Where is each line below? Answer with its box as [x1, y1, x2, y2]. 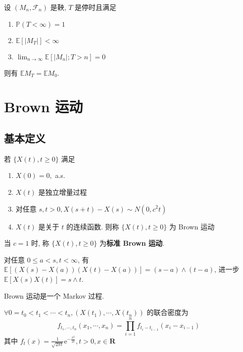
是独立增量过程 [38, 186, 87, 197]
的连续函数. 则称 [66, 221, 119, 231]
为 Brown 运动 [169, 221, 215, 231]
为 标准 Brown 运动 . [99, 238, 164, 248]
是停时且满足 [75, 2, 117, 12]
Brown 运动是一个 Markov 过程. [4, 290, 104, 301]
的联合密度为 [146, 307, 189, 317]
